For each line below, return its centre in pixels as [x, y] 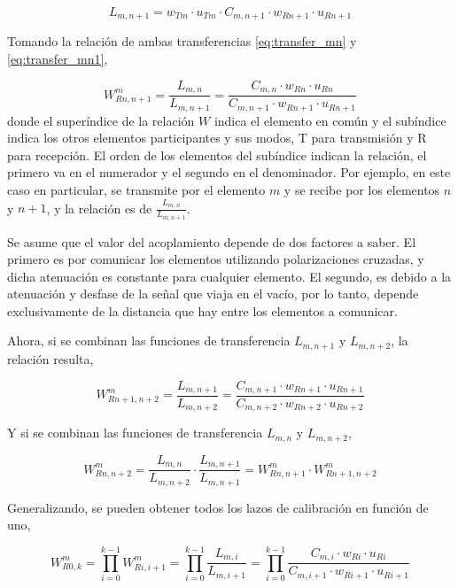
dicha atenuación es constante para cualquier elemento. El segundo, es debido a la [229, 276]
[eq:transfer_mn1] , [58, 59]
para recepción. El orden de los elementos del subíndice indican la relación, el [217, 155]
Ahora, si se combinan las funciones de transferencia [149, 340]
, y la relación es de [99, 208]
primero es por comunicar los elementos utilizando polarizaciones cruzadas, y [216, 259]
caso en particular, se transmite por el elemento [136, 189]
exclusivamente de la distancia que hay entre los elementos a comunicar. [202, 310]
